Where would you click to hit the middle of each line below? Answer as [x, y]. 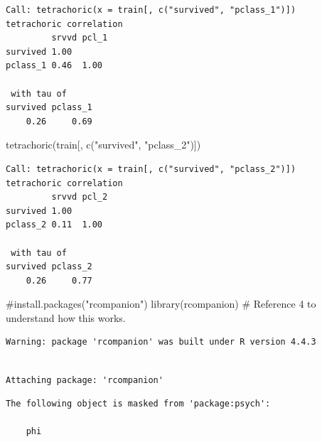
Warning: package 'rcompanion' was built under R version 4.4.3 [161, 342]
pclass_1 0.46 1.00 [54, 66]
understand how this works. [66, 317]
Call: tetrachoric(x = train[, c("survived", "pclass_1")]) [151, 10]
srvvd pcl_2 [80, 197]
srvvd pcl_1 [80, 38]
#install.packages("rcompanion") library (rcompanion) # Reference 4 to [161, 304]
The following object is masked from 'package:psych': [138, 404]
